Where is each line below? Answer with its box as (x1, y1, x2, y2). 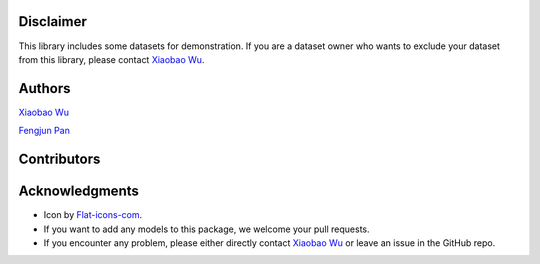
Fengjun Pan (18, 125, 70, 137)
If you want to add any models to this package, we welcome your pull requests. (43, 223, 370, 235)
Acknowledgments (18, 183, 140, 200)
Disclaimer (18, 13, 87, 30)
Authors (18, 80, 71, 97)
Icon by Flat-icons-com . (43, 209, 143, 221)
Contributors (18, 151, 101, 168)
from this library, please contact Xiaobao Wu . (18, 53, 205, 65)
